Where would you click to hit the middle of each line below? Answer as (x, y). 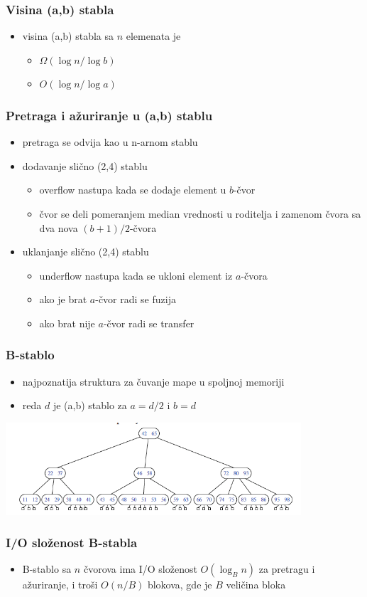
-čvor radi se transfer (149, 323)
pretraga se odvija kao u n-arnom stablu (110, 142)
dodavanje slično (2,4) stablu (85, 165)
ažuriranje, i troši (60, 585)
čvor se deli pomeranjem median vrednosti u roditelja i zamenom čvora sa (200, 213)
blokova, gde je (180, 585)
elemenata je (153, 36)
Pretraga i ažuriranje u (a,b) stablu (109, 115)
